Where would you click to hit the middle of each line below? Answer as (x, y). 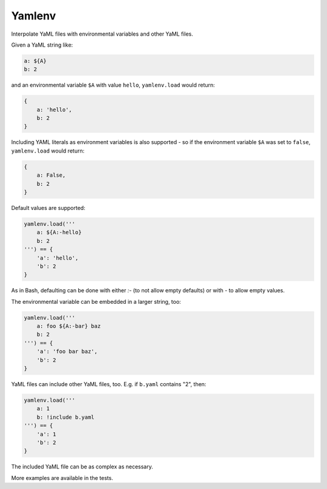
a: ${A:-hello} (59, 232)
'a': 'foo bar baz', (67, 352)
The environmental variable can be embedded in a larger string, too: (96, 301)
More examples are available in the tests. (62, 478)
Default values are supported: (48, 208)
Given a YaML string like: (42, 45)
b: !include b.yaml (66, 417)
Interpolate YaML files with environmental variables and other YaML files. (102, 34)
